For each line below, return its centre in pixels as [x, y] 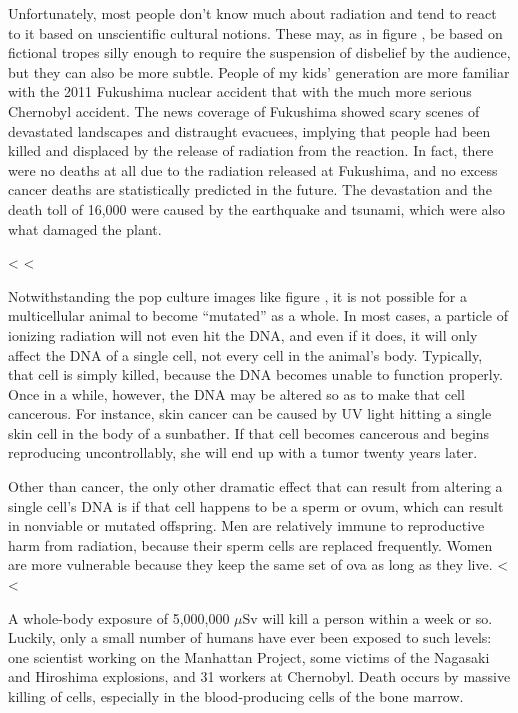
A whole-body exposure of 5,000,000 [119, 617]
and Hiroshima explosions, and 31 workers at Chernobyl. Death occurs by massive [259, 676]
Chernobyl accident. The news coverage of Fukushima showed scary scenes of [244, 110]
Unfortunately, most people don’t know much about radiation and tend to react [252, 13]
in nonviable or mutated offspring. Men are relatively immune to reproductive [246, 525]
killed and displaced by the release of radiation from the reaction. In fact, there [251, 150]
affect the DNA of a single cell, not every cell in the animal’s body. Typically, [245, 354]
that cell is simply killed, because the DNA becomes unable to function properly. [255, 374]
